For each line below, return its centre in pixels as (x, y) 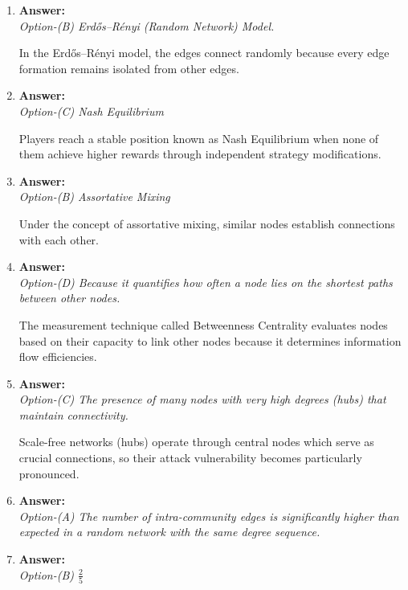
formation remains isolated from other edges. (129, 68)
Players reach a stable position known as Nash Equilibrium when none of (199, 138)
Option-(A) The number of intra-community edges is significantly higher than (209, 516)
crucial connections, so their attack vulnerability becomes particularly (190, 458)
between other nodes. (69, 298)
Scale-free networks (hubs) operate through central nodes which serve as (196, 442)
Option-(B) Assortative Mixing (94, 197)
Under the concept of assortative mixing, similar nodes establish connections (207, 223)
